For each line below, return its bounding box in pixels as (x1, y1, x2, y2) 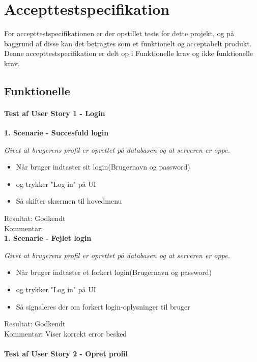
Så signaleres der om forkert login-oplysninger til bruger (16, 301, 190, 312)
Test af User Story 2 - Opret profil (4, 348, 128, 358)
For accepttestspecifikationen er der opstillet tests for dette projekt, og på (4, 28, 234, 39)
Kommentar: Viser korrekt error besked (4, 328, 127, 339)
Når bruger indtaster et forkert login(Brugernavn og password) (16, 267, 212, 277)
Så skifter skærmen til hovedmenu (16, 196, 122, 206)
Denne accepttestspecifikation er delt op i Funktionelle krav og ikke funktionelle (4, 48, 253, 59)
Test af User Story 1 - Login (4, 107, 105, 118)
